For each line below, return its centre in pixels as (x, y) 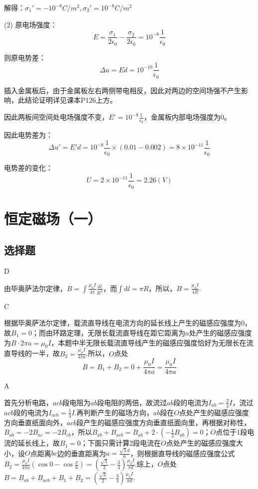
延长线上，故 (39, 443)
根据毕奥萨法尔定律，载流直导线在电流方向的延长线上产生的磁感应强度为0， (128, 323)
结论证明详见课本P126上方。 (71, 100)
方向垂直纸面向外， (35, 422)
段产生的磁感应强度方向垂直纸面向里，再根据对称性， (164, 422)
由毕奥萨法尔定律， (35, 288)
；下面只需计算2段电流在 (121, 443)
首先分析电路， (28, 402)
